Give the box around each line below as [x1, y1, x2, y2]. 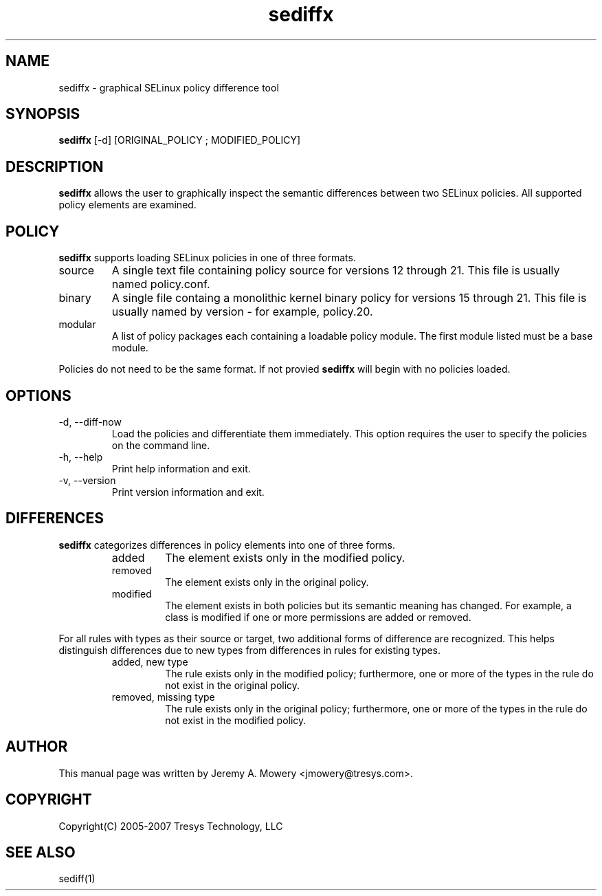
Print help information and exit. [111, 462, 251, 474]
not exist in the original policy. [165, 679, 300, 691]
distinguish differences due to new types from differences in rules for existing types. [58, 644, 441, 656]
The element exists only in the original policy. [165, 576, 369, 588]
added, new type [111, 655, 188, 668]
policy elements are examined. [58, 199, 197, 211]
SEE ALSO [5, 843, 76, 861]
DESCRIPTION [5, 157, 104, 175]
